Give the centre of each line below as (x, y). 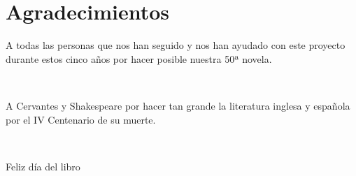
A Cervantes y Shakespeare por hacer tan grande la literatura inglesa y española (178, 105)
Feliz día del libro (43, 166)
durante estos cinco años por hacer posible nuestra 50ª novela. (139, 58)
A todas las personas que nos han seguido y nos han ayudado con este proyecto (176, 45)
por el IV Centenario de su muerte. (81, 119)
